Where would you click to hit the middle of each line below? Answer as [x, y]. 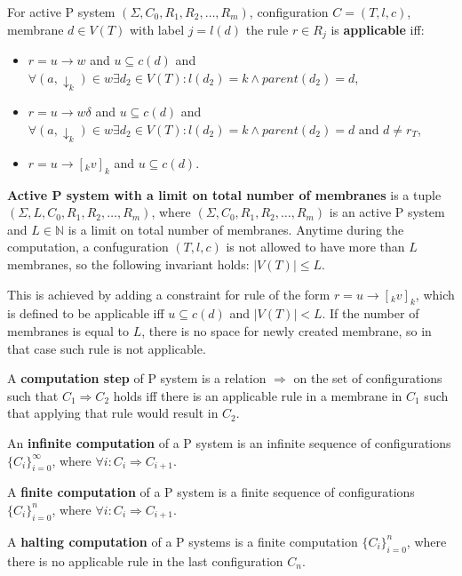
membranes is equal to [68, 330]
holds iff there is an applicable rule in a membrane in [258, 395]
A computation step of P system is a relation [137, 378]
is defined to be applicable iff [86, 313]
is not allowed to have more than [315, 247]
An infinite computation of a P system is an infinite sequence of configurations [229, 442]
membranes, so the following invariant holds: [128, 264]
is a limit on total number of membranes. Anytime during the [236, 229]
